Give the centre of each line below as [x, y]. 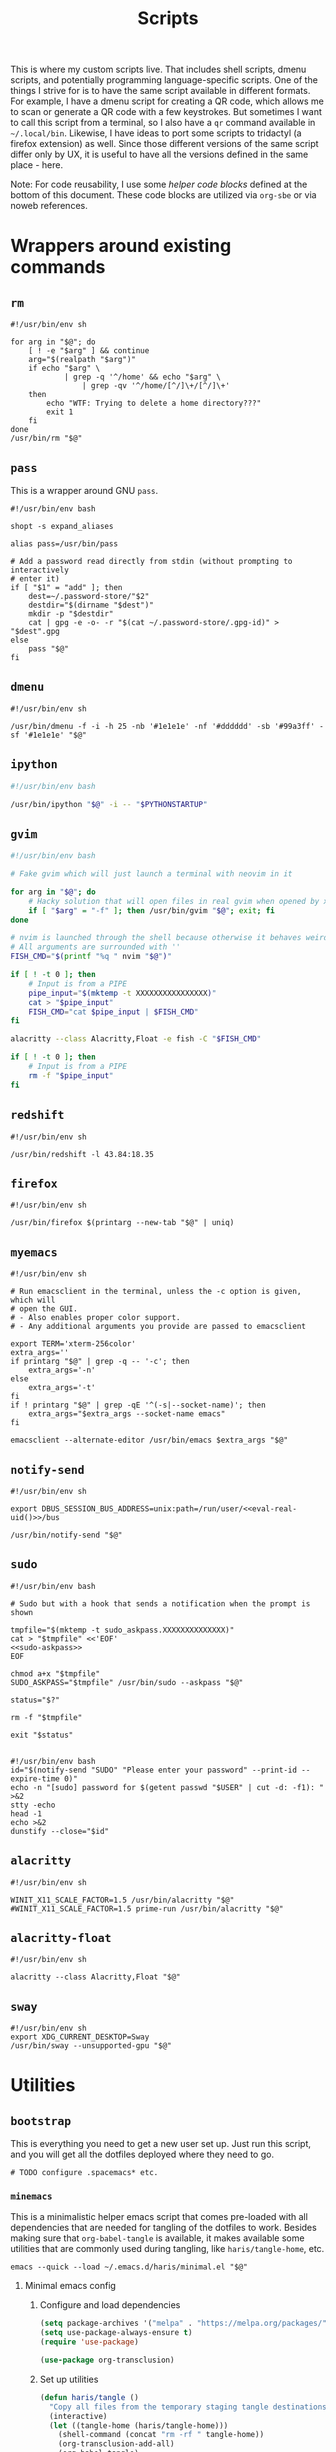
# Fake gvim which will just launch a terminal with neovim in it [151, 874]
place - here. [36, 165]
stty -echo [33, 1805]
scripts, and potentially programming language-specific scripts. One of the [164, 80]
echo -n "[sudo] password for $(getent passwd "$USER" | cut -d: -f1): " [167, 1787]
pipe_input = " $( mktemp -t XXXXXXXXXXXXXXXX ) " [122, 993]
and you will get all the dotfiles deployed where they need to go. [142, 2154]
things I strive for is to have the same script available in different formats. [160, 91]
